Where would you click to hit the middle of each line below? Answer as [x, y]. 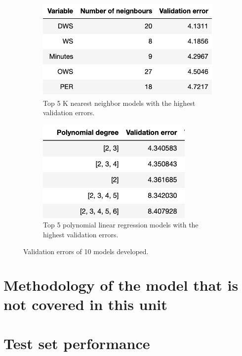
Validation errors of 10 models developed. [86, 251]
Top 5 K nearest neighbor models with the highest [119, 103]
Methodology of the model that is [121, 285]
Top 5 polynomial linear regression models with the [121, 225]
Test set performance [77, 343]
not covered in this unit [85, 304]
